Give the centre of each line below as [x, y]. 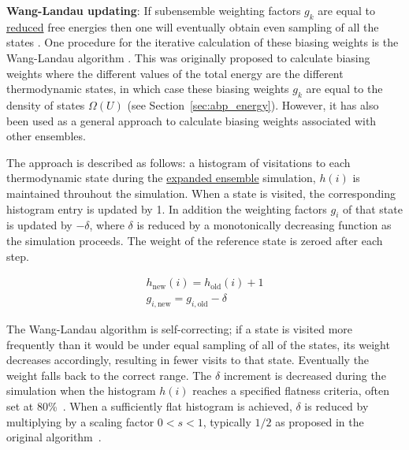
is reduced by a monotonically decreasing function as [264, 225]
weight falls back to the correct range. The [109, 375]
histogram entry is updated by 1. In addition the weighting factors [167, 208]
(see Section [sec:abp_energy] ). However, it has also [253, 104]
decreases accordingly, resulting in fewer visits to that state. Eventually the [188, 360]
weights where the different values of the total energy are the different [175, 73]
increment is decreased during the [305, 375]
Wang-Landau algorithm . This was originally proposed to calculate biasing [188, 57]
